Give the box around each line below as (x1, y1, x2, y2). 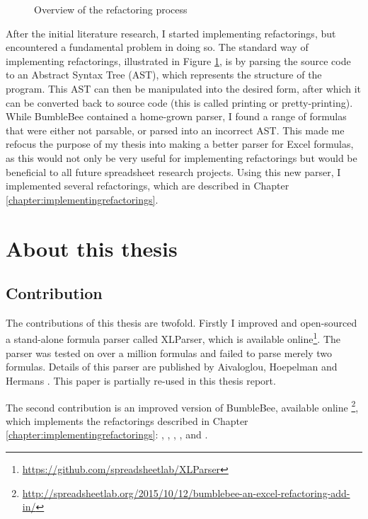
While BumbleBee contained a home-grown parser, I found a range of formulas (6, 109, 347, 124)
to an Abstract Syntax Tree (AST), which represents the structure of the (6, 67, 322, 82)
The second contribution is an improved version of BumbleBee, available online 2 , (6, 397, 359, 414)
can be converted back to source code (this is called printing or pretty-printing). (6, 95, 353, 110)
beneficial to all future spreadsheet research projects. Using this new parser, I (6, 164, 341, 179)
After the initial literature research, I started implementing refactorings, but (6, 25, 336, 40)
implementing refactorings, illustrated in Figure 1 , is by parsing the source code (6, 53, 351, 68)
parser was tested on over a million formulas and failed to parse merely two (6, 345, 333, 360)
